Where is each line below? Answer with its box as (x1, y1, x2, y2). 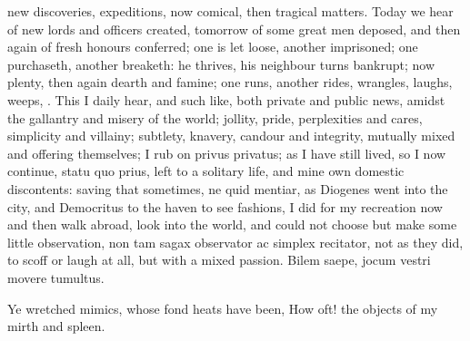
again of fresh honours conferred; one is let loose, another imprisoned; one (7, 37, 418, 56)
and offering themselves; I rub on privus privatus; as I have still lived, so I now (7, 143, 446, 162)
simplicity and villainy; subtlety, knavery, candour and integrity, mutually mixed (7, 126, 455, 145)
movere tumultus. (7, 268, 105, 287)
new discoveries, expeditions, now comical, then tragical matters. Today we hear (7, 2, 454, 20)
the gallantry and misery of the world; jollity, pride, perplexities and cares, (7, 108, 423, 127)
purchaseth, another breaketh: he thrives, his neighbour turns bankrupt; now (7, 54, 435, 73)
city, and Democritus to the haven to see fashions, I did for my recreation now (7, 197, 443, 216)
